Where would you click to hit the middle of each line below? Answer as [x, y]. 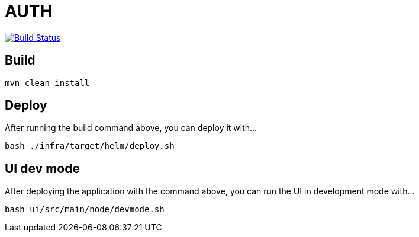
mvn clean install [47, 83]
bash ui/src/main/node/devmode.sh [85, 209]
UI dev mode [42, 168]
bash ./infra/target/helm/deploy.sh [90, 146]
